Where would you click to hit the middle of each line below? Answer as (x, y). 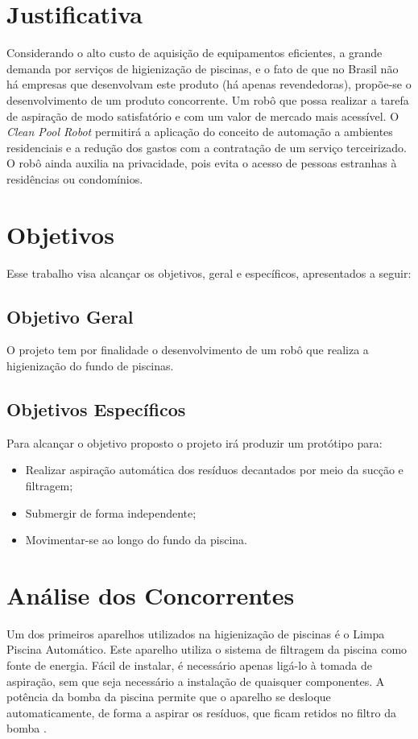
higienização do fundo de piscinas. (90, 365)
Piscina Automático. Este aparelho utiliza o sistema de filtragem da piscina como (207, 649)
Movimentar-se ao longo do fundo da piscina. (136, 540)
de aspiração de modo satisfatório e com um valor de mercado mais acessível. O (203, 116)
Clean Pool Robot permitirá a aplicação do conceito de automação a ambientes (200, 132)
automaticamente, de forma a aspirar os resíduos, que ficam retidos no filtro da (201, 712)
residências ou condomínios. (75, 178)
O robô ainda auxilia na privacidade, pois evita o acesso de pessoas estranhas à (202, 163)
